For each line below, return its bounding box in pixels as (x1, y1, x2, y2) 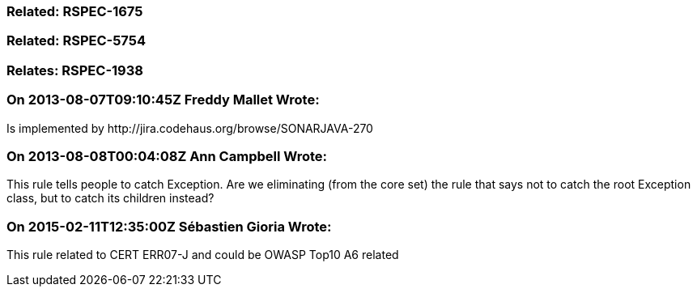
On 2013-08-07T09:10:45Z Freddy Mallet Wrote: (6, 91, 320, 108)
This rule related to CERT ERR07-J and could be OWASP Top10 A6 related (6, 248, 399, 261)
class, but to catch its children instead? (6, 191, 215, 206)
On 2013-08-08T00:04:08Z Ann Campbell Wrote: (6, 147, 327, 164)
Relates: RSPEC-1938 (6, 62, 143, 79)
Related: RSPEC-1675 (6, 3, 143, 19)
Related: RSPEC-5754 (6, 32, 146, 49)
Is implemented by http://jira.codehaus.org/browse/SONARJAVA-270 (6, 121, 373, 135)
